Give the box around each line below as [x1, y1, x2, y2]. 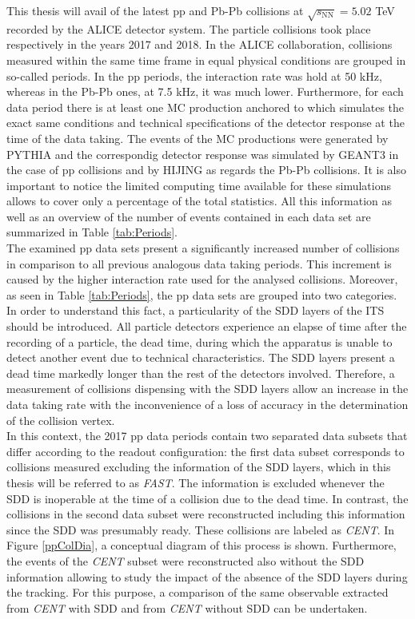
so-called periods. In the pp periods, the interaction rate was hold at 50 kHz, [6, 67, 382, 84]
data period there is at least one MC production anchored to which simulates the [6, 98, 405, 115]
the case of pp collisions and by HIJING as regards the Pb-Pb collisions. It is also [6, 161, 406, 178]
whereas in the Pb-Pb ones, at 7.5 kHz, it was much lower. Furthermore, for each [6, 83, 404, 100]
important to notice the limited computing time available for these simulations [6, 177, 391, 193]
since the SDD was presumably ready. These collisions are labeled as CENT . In [6, 521, 395, 538]
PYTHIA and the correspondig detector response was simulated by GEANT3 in [6, 145, 399, 162]
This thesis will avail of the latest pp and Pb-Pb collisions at [6, 2, 304, 18]
